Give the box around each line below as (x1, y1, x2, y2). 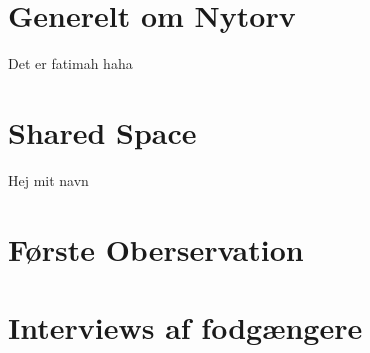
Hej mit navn (8, 169, 89, 190)
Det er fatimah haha (8, 53, 133, 74)
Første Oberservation (8, 228, 304, 269)
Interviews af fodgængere (8, 307, 363, 347)
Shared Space (8, 111, 197, 152)
